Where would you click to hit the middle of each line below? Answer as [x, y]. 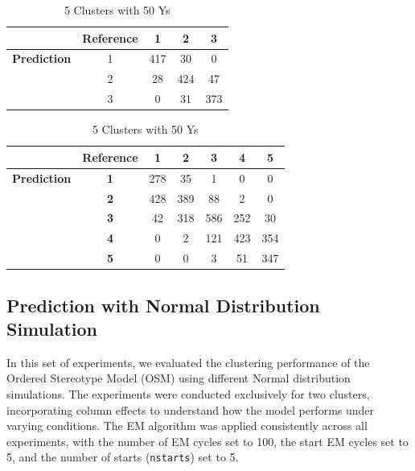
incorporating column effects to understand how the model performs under [191, 409]
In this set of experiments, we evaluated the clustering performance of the [188, 362]
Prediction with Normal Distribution [163, 305]
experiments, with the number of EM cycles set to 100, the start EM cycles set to [207, 441]
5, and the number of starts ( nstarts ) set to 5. [123, 457]
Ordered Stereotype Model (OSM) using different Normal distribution [179, 378]
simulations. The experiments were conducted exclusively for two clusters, [188, 393]
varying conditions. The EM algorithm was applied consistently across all [187, 426]
